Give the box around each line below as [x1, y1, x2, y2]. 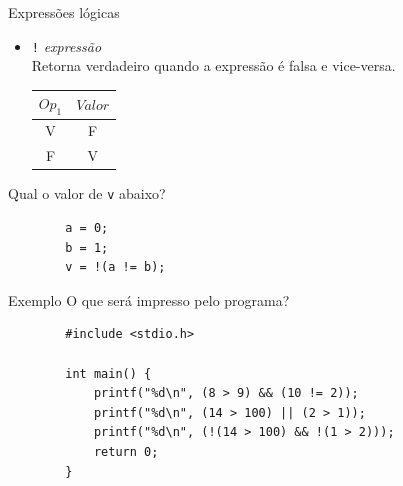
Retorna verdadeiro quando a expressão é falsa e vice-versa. [31, 55, 396, 76]
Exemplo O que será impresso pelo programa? [8, 289, 290, 310]
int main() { [65, 366, 152, 381]
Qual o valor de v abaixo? [8, 183, 166, 204]
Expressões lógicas [8, 2, 120, 22]
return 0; [93, 444, 159, 459]
